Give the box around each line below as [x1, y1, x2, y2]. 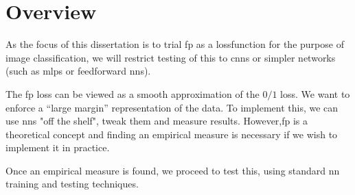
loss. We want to [280, 86, 350, 101]
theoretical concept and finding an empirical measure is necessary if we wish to [5, 127, 338, 141]
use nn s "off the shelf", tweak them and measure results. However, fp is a [5, 114, 308, 128]
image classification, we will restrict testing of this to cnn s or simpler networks [5, 50, 336, 64]
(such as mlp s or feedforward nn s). [5, 64, 151, 78]
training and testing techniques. [5, 177, 139, 191]
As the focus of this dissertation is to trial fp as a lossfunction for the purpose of [5, 37, 344, 51]
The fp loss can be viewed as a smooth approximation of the [5, 86, 260, 101]
